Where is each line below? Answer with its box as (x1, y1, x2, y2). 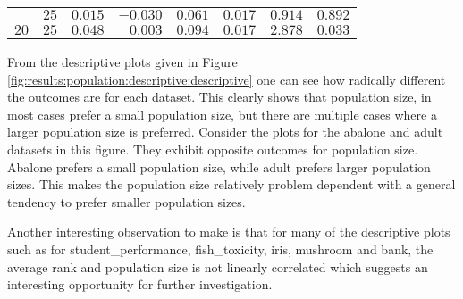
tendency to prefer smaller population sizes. (7, 192, 246, 211)
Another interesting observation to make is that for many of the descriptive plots (7, 222, 450, 241)
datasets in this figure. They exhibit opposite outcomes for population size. (7, 139, 418, 158)
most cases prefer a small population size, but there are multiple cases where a (7, 104, 437, 123)
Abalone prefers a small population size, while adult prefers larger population (7, 157, 431, 176)
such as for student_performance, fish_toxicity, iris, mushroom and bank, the (7, 239, 434, 258)
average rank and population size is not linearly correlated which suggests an (7, 257, 428, 276)
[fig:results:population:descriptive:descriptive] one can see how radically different (7, 70, 446, 88)
